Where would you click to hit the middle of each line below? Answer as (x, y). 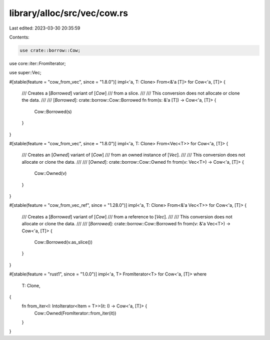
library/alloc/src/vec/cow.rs (69, 13)
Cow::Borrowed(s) (53, 111)
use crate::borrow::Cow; (50, 50)
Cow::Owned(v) (50, 173)
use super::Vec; (25, 73)
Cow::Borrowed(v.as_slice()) (63, 242)
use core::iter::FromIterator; (37, 63)
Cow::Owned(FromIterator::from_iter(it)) (75, 313)
